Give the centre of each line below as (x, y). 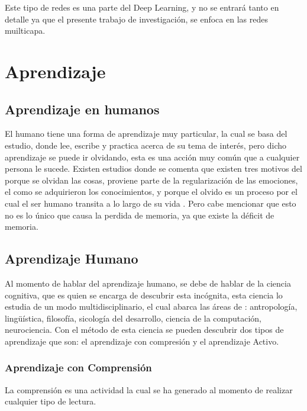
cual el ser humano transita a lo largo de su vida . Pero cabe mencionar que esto (151, 203)
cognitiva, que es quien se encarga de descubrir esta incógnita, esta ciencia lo (144, 295)
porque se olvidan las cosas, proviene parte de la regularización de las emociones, (151, 180)
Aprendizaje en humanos (82, 109)
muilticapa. (25, 30)
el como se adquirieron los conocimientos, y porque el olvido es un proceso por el (151, 192)
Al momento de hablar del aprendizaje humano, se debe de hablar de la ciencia (148, 283)
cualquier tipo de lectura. (51, 401)
